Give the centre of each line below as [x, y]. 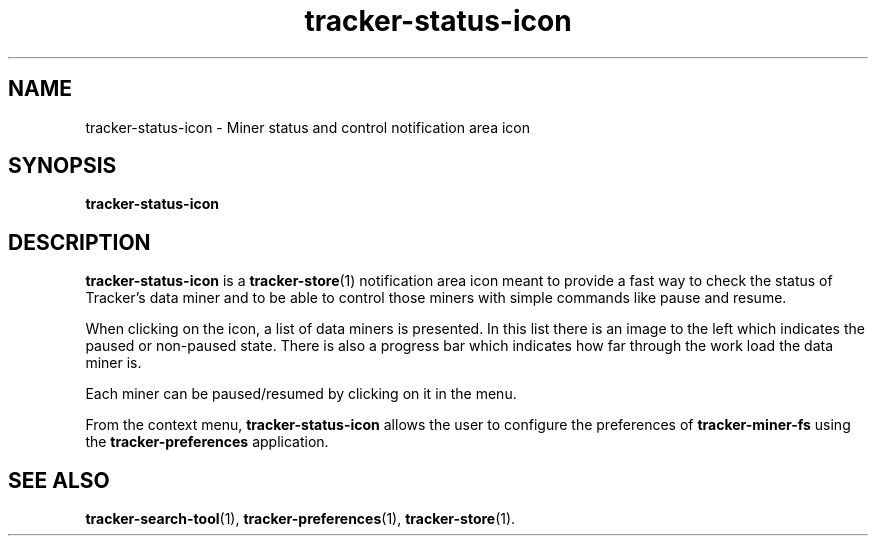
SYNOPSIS [62, 166]
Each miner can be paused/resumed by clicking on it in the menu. [301, 394]
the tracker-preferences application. [207, 442]
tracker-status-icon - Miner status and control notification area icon [307, 127]
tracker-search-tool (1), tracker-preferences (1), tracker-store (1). [300, 519]
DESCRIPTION [79, 242]
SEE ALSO [59, 480]
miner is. [113, 363]
